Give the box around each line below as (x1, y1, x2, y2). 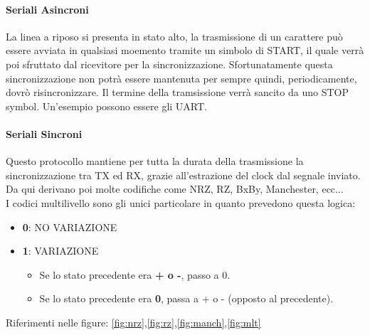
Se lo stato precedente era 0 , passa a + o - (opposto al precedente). (39, 291, 334, 306)
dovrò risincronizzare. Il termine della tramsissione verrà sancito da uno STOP (6, 85, 349, 100)
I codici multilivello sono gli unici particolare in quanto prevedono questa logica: (6, 195, 356, 210)
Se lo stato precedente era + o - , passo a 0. (39, 267, 231, 282)
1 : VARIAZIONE (22, 243, 99, 258)
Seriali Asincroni (6, 1, 89, 16)
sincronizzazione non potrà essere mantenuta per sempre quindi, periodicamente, (6, 70, 357, 85)
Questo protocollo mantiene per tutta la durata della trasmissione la (6, 154, 304, 169)
